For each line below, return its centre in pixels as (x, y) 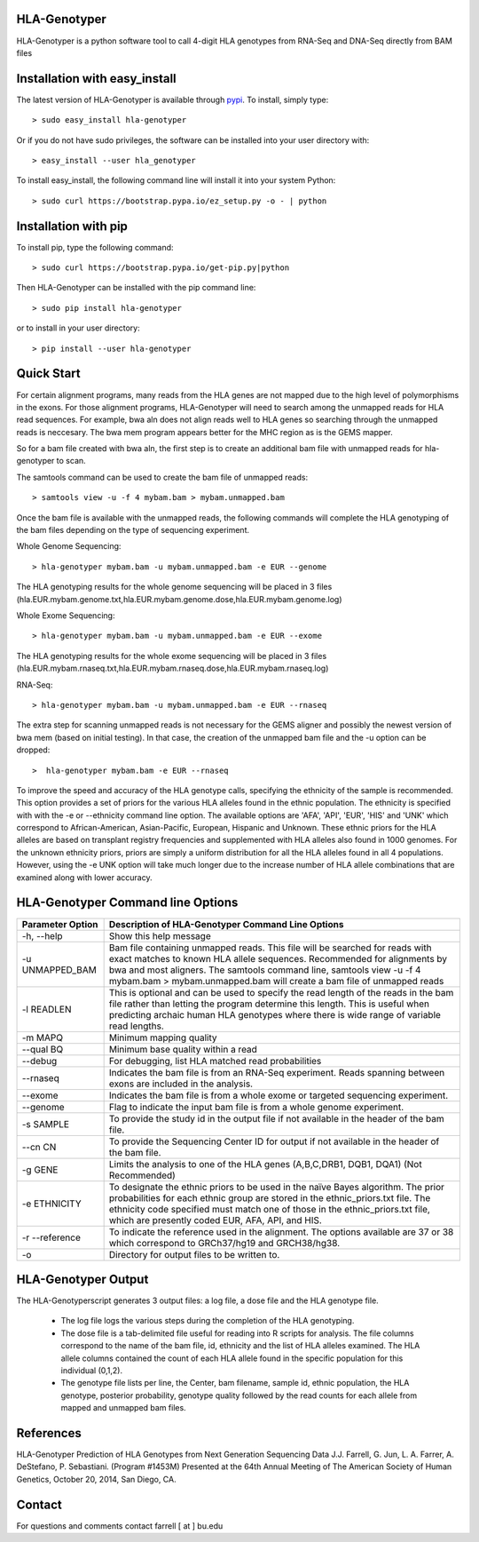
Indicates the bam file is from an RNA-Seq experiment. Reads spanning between (277, 1072)
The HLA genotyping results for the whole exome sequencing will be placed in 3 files (172, 656)
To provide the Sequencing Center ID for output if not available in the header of (274, 1141)
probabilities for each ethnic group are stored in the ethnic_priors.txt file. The (270, 1197)
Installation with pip (72, 226)
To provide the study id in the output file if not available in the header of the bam (276, 1118)
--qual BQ (43, 1049)
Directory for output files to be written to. (194, 1254)
